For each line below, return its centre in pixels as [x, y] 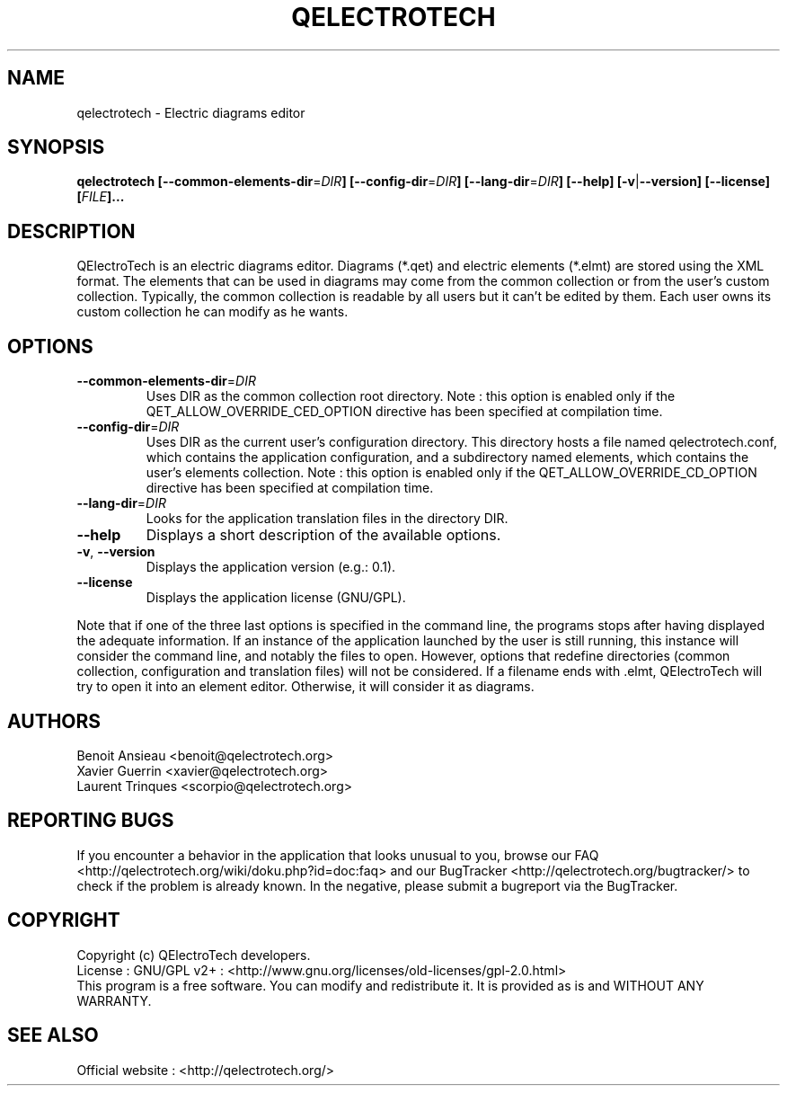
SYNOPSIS [56, 147]
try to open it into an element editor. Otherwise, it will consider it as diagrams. [305, 687]
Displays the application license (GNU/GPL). [276, 598]
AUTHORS [54, 721]
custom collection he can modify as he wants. [212, 312]
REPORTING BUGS [91, 821]
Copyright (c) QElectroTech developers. [194, 955]
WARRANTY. [114, 1000]
